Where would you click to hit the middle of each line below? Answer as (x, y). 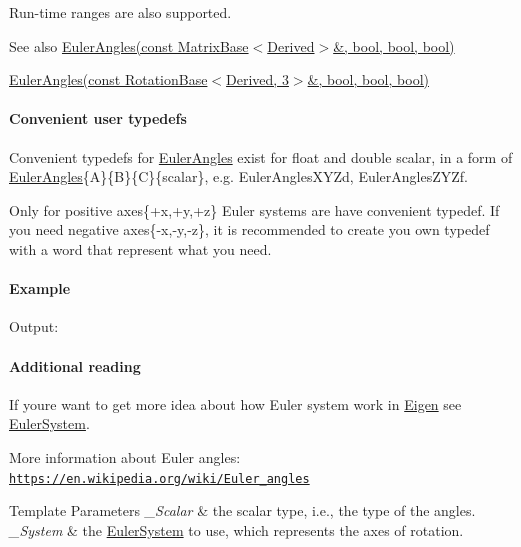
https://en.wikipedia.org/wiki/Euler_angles (159, 478)
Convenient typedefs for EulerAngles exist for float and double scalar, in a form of (261, 156)
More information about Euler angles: (125, 456)
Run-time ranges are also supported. (120, 12)
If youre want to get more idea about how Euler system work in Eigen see (235, 403)
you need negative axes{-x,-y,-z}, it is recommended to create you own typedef (249, 229)
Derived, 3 (257, 79)
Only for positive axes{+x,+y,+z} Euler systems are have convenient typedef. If (254, 209)
